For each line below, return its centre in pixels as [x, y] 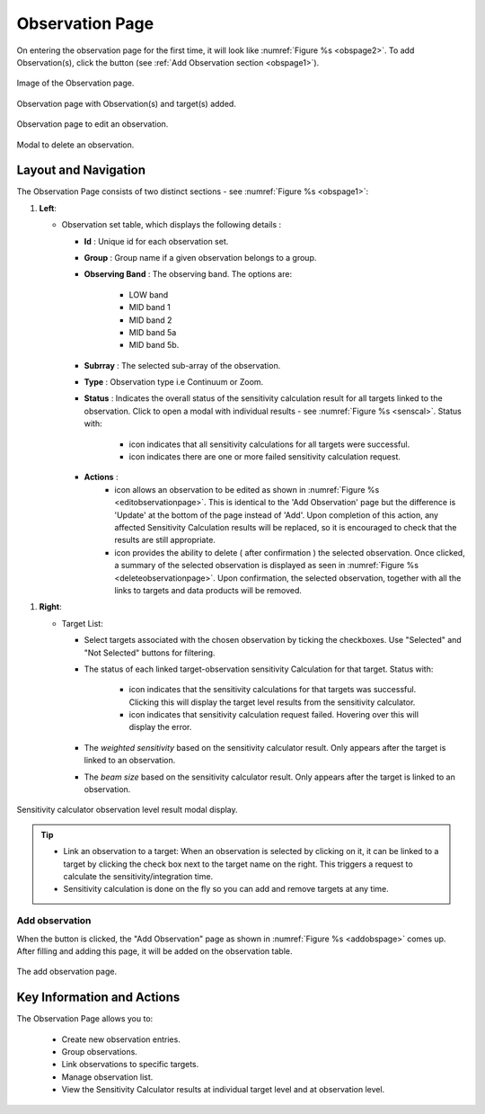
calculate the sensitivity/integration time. [138, 876]
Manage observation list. [107, 1077]
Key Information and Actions [98, 998]
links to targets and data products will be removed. [208, 590]
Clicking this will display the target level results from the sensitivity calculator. [272, 702]
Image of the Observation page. [75, 83]
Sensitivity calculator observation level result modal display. [127, 810]
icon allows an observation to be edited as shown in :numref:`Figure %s [247, 489]
